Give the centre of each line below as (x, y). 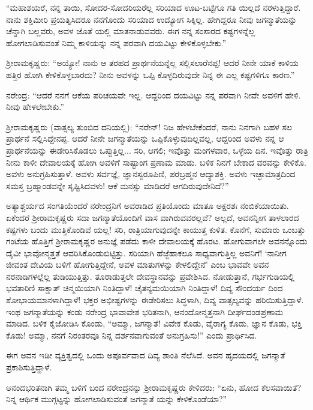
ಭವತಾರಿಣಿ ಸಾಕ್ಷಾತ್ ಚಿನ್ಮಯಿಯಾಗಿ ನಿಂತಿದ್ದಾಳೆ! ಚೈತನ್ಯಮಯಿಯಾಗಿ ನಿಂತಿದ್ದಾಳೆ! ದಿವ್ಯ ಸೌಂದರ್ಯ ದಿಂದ (145, 288)
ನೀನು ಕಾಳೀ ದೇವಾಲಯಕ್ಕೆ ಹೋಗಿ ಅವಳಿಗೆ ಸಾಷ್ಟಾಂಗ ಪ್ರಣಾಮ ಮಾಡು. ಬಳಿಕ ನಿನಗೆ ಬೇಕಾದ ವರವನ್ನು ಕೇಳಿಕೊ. (156, 162)
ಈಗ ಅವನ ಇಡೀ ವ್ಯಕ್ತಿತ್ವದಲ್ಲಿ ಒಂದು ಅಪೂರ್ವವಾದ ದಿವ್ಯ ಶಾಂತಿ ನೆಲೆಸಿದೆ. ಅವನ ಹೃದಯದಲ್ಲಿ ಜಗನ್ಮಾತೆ (146, 355)
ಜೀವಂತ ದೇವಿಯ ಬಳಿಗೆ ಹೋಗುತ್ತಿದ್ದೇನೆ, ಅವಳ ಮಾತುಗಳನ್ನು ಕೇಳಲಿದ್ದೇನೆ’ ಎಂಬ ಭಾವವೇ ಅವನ (138, 264)
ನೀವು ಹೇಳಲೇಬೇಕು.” (35, 107)
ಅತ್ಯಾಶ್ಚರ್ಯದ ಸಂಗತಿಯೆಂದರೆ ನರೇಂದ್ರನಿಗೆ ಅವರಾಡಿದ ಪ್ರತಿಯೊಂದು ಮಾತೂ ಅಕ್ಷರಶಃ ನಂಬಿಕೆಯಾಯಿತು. (148, 206)
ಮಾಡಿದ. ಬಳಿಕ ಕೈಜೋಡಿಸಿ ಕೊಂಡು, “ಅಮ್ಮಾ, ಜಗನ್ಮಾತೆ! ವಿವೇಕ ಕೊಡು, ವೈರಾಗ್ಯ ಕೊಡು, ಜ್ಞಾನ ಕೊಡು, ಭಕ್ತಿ (154, 323)
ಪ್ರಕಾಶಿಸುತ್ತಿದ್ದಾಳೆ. (29, 367)
